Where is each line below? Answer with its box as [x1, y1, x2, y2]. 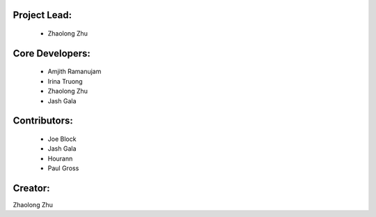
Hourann [47, 154, 73, 163]
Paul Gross [47, 164, 79, 172]
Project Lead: [13, 9, 72, 21]
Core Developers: [13, 47, 91, 59]
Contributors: [13, 115, 73, 127]
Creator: [13, 182, 50, 194]
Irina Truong [47, 77, 83, 85]
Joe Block [47, 135, 77, 143]
